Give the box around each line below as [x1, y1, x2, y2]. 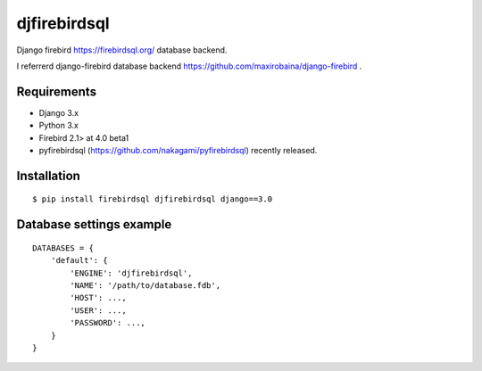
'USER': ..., [70, 305, 127, 316]
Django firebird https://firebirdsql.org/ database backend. [16, 45, 228, 55]
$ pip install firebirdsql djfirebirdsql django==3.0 [32, 194, 272, 204]
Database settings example [16, 217, 172, 232]
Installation [16, 168, 80, 183]
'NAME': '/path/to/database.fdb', [70, 281, 221, 290]
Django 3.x [38, 107, 79, 118]
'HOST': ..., [70, 293, 127, 303]
